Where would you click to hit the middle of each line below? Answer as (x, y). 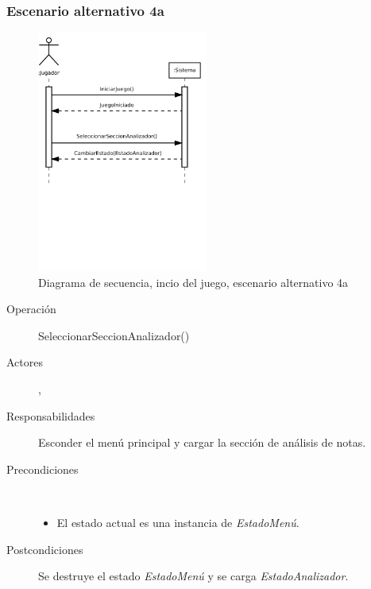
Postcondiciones (45, 549)
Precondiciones (43, 469)
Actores (25, 362)
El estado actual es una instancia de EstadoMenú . (178, 522)
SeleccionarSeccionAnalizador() (114, 335)
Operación (31, 309)
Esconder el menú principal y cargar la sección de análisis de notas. (202, 442)
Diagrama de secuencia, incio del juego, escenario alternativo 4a (193, 282)
